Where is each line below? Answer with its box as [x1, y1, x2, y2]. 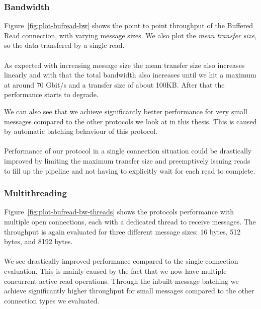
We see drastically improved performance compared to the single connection [4, 256, 238, 266]
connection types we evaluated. [4, 295, 100, 305]
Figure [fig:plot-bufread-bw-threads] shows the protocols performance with [4, 206, 234, 217]
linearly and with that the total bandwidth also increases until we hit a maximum [4, 69, 256, 80]
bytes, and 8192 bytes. [4, 236, 73, 247]
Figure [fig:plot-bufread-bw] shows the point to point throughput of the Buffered [4, 20, 253, 31]
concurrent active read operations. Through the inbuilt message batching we [4, 275, 239, 286]
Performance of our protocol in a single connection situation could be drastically [4, 145, 252, 156]
